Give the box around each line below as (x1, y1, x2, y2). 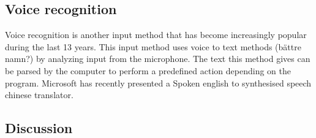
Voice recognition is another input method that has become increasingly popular (5, 28, 307, 41)
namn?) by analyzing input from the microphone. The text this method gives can (5, 52, 310, 65)
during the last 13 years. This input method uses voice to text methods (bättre (5, 40, 301, 53)
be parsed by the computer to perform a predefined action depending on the (5, 64, 291, 77)
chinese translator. (5, 88, 73, 101)
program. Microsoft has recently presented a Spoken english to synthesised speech (5, 76, 312, 89)
